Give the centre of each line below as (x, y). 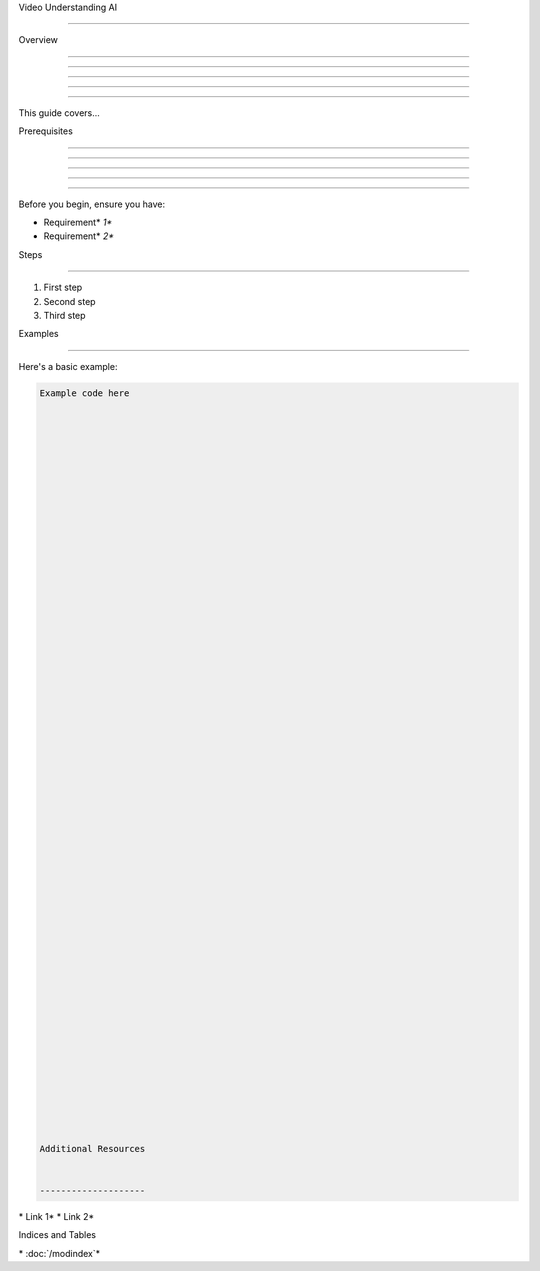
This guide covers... (59, 112)
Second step (69, 301)
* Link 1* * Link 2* (56, 1216)
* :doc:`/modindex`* (59, 1253)
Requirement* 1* (78, 222)
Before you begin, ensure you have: (91, 204)
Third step (64, 315)
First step (63, 287)
